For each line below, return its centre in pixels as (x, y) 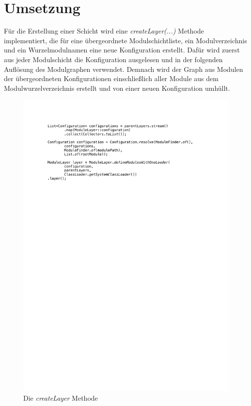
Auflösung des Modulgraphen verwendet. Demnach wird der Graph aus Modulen (124, 69)
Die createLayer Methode (61, 398)
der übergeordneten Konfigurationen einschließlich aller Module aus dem (111, 78)
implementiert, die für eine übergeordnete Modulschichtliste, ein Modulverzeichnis (125, 40)
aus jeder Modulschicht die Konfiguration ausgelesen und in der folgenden (113, 59)
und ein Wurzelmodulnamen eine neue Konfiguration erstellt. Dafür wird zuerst (122, 50)
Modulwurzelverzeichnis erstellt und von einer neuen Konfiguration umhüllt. (117, 88)
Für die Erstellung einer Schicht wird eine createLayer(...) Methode (104, 31)
